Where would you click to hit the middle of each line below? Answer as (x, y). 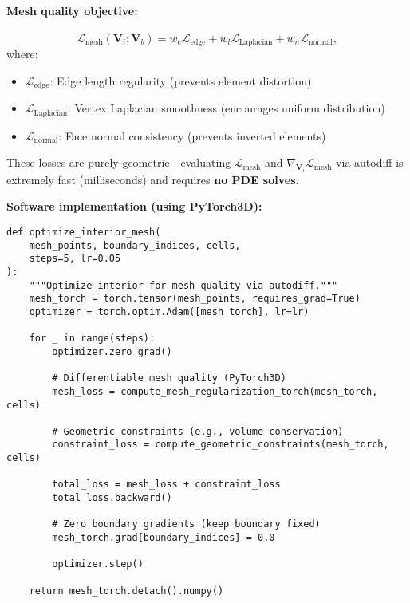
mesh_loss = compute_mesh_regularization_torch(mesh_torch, (215, 391)
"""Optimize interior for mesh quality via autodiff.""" (183, 285)
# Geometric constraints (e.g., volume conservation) (198, 431)
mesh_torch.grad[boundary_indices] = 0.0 (164, 538)
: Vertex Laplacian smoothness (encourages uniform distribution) (226, 108)
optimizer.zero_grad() (112, 351)
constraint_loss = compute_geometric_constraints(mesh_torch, (221, 445)
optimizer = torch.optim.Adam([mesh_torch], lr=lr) (169, 311)
